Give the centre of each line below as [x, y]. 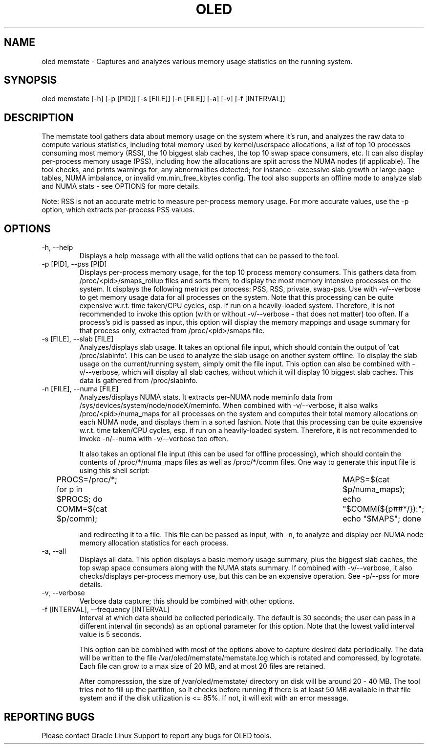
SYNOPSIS [31, 80]
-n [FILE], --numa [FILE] [80, 389]
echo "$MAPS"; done [382, 519]
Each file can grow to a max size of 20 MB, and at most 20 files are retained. [202, 666]
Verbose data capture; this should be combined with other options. [187, 601]
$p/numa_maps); [374, 489]
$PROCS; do [79, 499]
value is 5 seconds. [110, 635]
